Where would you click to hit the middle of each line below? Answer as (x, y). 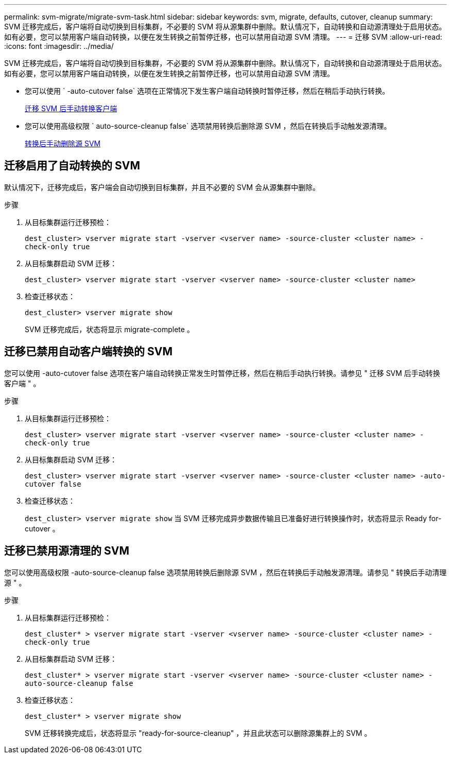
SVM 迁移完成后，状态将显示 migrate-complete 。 (109, 329)
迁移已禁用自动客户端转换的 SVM (88, 352)
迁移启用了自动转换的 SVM (72, 166)
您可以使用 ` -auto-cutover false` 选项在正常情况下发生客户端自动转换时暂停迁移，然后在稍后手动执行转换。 (207, 91)
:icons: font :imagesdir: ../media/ (59, 46)
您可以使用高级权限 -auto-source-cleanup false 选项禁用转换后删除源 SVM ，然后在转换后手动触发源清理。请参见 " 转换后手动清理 (225, 572)
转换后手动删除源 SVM (63, 143)
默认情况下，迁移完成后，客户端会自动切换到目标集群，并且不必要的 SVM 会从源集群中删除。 (162, 187)
